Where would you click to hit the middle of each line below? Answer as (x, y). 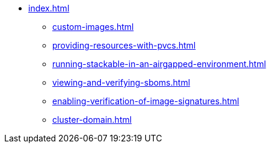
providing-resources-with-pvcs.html (124, 45)
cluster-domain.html (92, 120)
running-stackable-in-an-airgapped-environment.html (159, 64)
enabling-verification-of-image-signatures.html (146, 101)
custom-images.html (93, 27)
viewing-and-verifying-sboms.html (121, 82)
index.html (49, 8)
